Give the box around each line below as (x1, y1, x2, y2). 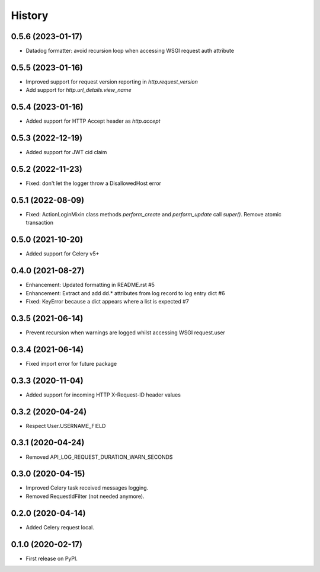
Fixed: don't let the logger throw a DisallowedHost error (25, 180, 161, 187)
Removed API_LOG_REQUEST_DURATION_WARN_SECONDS (25, 453, 173, 461)
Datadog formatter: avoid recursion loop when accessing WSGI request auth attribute (25, 47, 234, 55)
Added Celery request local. (25, 523, 95, 531)
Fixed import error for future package (25, 360, 117, 367)
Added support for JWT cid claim (25, 149, 107, 156)
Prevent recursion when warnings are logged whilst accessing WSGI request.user (25, 329, 225, 336)
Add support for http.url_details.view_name (25, 87, 132, 94)
